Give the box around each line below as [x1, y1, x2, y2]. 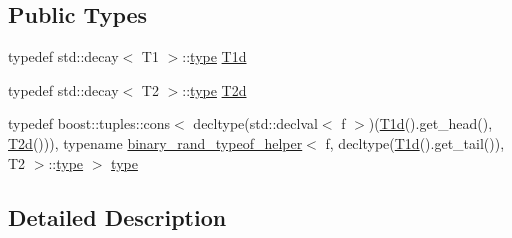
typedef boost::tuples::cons [8, 113, 171, 134]
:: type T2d [182, 79, 247, 100]
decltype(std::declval [193, 113, 318, 134]
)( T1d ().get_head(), [368, 113, 493, 134]
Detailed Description [8, 201, 227, 232]
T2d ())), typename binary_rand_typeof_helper [8, 132, 303, 153]
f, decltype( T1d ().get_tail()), [325, 132, 505, 153]
